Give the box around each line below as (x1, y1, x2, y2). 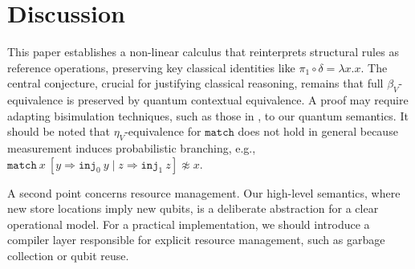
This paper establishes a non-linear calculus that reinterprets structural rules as (7, 43, 399, 60)
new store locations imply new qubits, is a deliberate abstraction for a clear (7, 200, 379, 217)
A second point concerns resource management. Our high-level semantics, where (7, 184, 401, 201)
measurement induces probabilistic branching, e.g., (7, 140, 256, 157)
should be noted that (7, 123, 111, 140)
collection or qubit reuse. (7, 247, 129, 264)
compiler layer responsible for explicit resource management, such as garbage (7, 231, 385, 248)
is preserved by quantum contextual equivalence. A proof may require (66, 92, 409, 108)
